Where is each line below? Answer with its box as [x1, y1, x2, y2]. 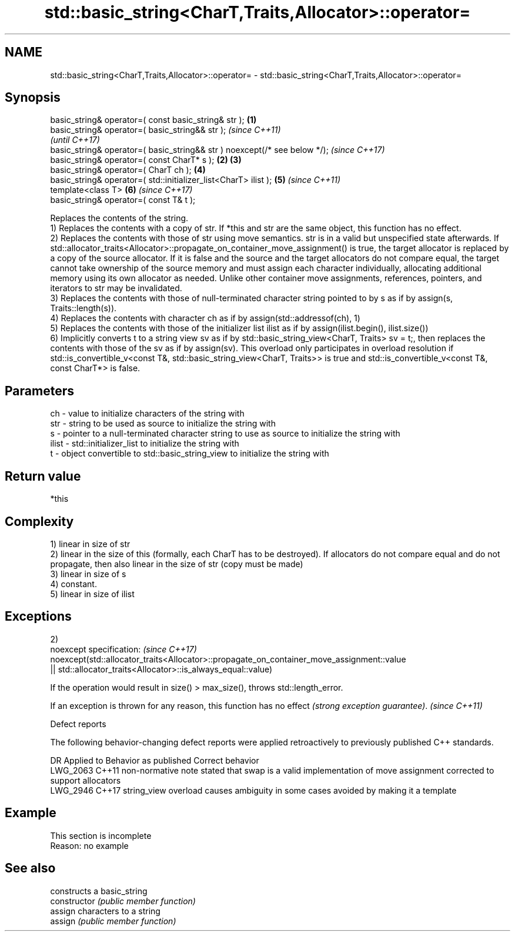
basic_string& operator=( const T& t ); [50, 195, 196, 205]
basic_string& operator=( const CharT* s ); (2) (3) [50, 155, 242, 165]
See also [5, 861, 56, 876]
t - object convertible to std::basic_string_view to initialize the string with [50, 448, 329, 459]
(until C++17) [50, 135, 100, 145]
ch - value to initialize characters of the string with [50, 408, 245, 419]
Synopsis [5, 90, 61, 105]
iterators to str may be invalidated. [50, 283, 182, 294]
